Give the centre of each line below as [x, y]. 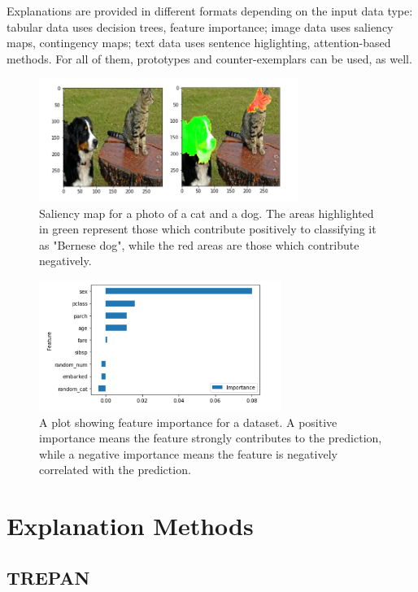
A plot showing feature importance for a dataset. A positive [188, 422]
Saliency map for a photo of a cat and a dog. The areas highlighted [207, 213]
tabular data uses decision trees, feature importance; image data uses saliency [200, 26]
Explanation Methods [130, 526]
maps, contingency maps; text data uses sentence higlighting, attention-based [199, 43]
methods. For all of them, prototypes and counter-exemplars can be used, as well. [209, 58]
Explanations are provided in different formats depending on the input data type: [210, 11]
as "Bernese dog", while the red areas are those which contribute [199, 244]
